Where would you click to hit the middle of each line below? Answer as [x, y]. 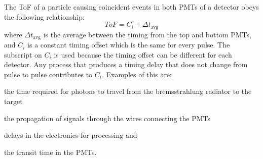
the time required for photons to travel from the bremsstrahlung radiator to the [128, 91]
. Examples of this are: [137, 74]
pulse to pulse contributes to [48, 74]
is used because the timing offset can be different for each [143, 54]
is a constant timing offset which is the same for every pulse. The [129, 45]
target [13, 101]
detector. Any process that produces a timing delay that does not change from [126, 64]
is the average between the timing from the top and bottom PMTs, [147, 34]
